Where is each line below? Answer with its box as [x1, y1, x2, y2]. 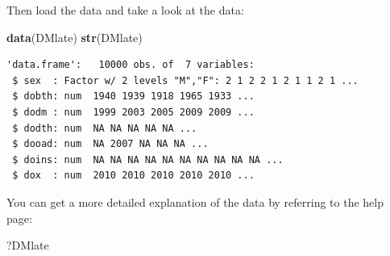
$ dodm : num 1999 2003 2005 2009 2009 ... [12, 106, 255, 118]
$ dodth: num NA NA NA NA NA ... [12, 122, 197, 134]
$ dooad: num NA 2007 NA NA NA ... [12, 138, 209, 150]
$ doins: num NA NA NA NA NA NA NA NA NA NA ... [12, 153, 284, 166]
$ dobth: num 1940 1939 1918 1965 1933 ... [12, 90, 255, 103]
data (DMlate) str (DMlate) [6, 28, 143, 45]
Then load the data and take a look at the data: [6, 2, 244, 18]
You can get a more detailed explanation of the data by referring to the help [6, 193, 384, 210]
